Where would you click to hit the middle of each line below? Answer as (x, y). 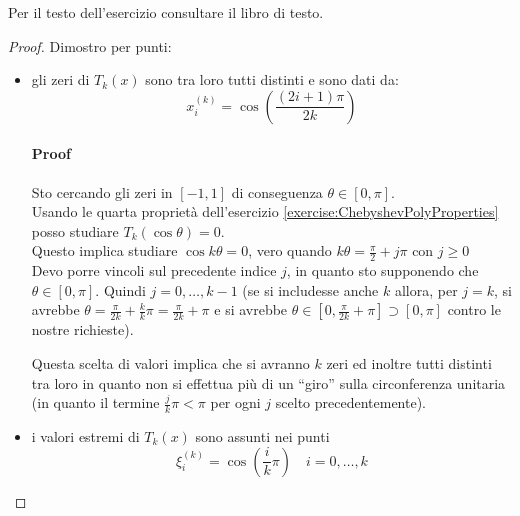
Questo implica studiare (104, 250)
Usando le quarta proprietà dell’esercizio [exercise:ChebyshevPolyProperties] (265, 211)
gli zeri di (60, 79)
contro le (474, 309)
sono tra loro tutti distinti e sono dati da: (272, 79)
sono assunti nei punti (262, 435)
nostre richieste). (82, 329)
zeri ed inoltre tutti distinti (409, 362)
